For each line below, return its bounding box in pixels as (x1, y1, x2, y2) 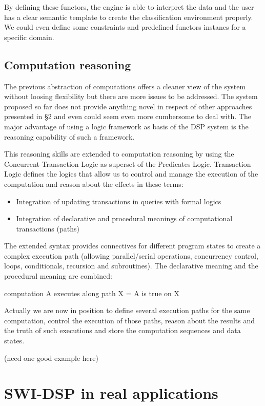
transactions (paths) (16, 223, 79, 234)
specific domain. (4, 31, 54, 42)
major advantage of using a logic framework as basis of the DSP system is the (4, 121, 249, 131)
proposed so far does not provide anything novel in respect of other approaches (4, 101, 252, 111)
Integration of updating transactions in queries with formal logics (16, 196, 221, 206)
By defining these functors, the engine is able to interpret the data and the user (4, 2, 254, 12)
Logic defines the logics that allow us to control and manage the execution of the (4, 168, 258, 179)
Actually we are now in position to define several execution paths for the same (4, 305, 250, 316)
